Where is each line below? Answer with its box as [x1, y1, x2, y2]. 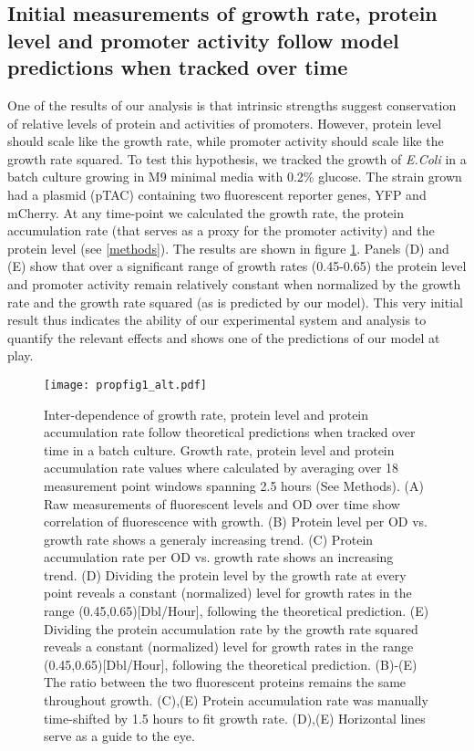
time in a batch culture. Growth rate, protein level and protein [44, 440, 395, 459]
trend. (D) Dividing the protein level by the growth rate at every [44, 565, 407, 584]
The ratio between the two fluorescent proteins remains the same [44, 673, 407, 692]
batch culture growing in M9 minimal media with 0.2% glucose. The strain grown [7, 167, 462, 186]
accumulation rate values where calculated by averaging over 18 [44, 458, 399, 477]
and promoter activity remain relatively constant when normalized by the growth [7, 274, 461, 293]
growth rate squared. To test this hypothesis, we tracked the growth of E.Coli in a [7, 149, 467, 168]
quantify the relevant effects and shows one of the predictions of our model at [7, 328, 440, 347]
